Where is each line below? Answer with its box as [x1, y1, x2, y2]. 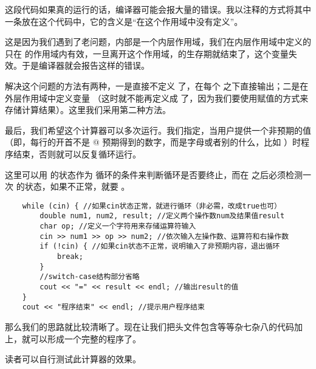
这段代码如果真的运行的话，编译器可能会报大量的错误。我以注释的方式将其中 [5, 3, 311, 15]
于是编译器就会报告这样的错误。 [21, 59, 149, 72]
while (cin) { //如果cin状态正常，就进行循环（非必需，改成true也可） [22, 201, 281, 210]
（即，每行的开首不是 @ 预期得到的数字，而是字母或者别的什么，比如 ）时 [5, 136, 301, 148]
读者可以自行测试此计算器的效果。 [5, 353, 141, 365]
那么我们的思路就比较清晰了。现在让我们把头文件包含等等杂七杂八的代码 [5, 320, 294, 333]
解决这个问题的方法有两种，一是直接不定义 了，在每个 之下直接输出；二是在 [5, 79, 309, 92]
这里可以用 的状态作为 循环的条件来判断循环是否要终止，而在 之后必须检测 [5, 168, 303, 181]
